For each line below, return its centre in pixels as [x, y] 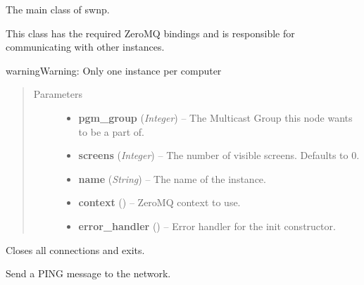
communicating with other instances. [85, 47]
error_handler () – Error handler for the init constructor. [207, 226]
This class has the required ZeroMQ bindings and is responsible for [150, 33]
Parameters [58, 94]
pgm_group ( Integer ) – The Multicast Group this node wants [215, 117]
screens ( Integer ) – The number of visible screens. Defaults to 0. [219, 155]
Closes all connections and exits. [75, 249]
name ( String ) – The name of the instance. [172, 178]
